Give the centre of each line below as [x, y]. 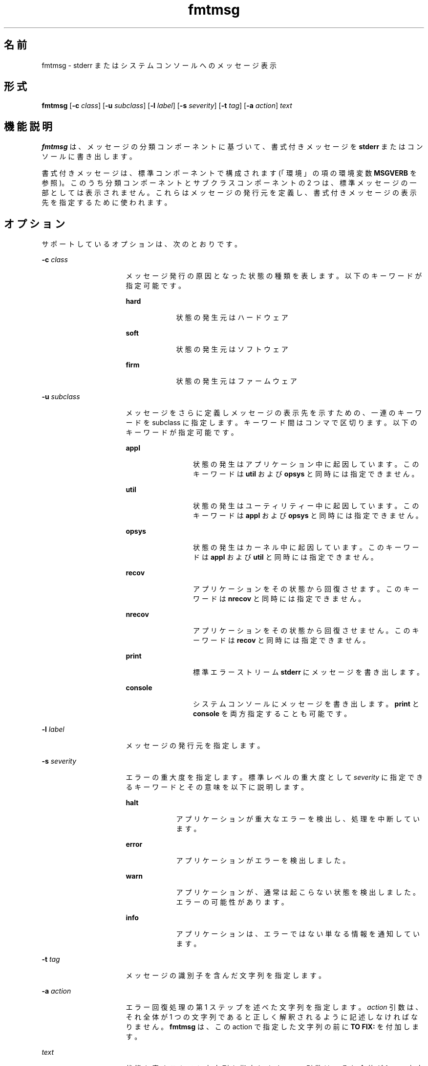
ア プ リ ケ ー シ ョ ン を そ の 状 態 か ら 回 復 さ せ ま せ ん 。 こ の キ [306, 631]
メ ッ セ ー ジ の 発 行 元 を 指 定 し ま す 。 [195, 746]
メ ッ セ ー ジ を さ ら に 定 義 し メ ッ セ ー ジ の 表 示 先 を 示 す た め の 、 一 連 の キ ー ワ [274, 413]
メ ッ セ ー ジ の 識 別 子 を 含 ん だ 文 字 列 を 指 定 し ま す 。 [226, 975]
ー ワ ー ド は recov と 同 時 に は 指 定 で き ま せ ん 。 [281, 640]
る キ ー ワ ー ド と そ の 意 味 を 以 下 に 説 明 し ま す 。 [217, 787]
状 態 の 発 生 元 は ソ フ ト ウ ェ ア [232, 349]
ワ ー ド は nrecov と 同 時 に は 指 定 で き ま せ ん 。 [279, 599]
